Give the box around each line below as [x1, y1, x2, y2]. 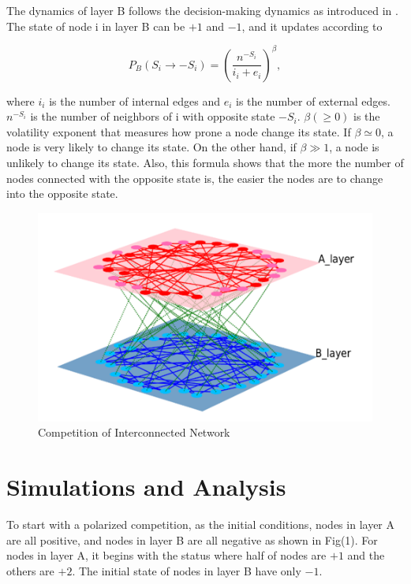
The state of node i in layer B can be [6, 17, 185, 34]
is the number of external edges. [236, 92, 390, 109]
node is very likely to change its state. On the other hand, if [6, 139, 297, 155]
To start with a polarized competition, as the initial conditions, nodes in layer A [6, 516, 394, 533]
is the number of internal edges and [49, 92, 221, 109]
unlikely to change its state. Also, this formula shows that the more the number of [6, 154, 404, 171]
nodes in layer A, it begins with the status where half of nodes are [6, 547, 327, 564]
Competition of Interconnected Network [38, 424, 230, 441]
